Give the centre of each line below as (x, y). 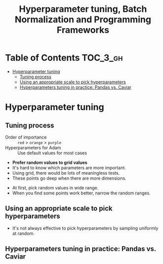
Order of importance (26, 137)
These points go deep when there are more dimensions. (69, 178)
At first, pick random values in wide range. (55, 188)
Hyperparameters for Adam (33, 148)
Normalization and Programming (83, 19)
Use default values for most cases (52, 153)
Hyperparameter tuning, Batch (83, 9)
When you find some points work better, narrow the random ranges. (81, 193)
